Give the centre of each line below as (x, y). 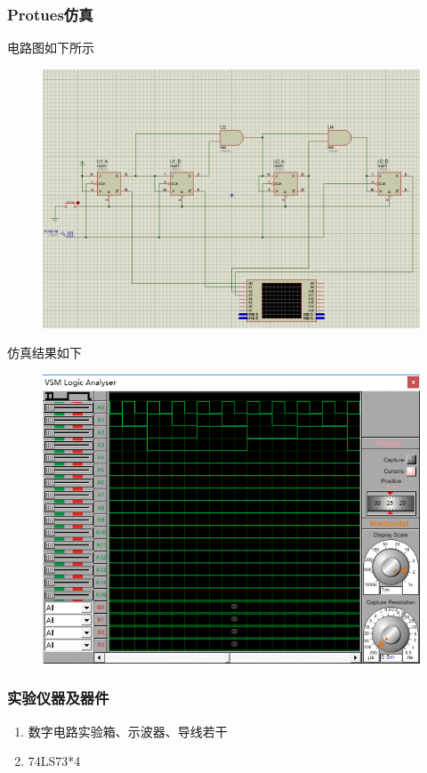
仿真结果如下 (44, 353)
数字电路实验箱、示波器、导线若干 (128, 731)
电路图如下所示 (51, 48)
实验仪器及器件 (58, 698)
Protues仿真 (50, 14)
